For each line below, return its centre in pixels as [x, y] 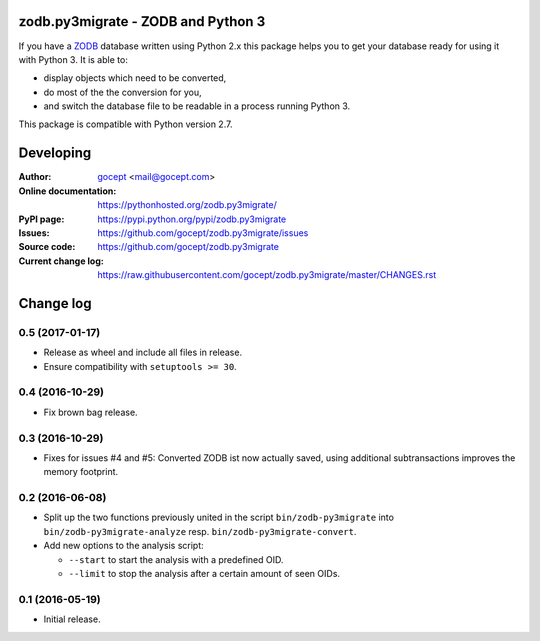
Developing [55, 153]
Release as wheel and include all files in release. [143, 352]
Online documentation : [67, 191]
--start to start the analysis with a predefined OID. [176, 559]
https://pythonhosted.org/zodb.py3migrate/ [187, 205]
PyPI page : [41, 219]
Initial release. [72, 619]
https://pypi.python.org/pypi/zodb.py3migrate [192, 219]
